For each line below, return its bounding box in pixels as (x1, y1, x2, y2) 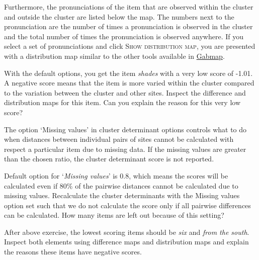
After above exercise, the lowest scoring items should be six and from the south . (4, 226, 249, 237)
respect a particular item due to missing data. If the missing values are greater (4, 143, 246, 154)
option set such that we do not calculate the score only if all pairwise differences (4, 200, 251, 210)
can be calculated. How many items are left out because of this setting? (4, 210, 224, 220)
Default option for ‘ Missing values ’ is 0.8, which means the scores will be (4, 170, 228, 181)
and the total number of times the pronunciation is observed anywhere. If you (4, 31, 244, 41)
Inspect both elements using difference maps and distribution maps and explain (4, 236, 249, 247)
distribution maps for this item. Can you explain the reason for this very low (4, 97, 240, 108)
